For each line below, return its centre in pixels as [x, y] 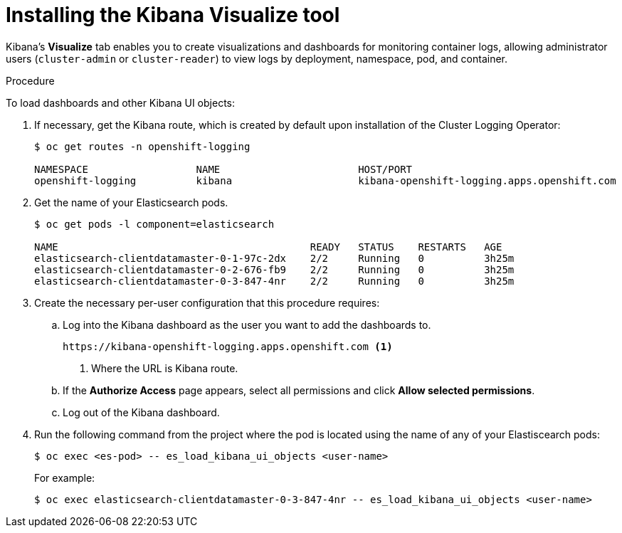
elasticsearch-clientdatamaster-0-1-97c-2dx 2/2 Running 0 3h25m [274, 258]
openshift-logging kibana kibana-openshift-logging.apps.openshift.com [325, 180]
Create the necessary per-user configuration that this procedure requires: [207, 302]
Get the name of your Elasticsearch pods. [131, 202]
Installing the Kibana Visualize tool [173, 15]
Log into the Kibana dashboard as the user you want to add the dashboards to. [247, 324]
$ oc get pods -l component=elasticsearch [154, 224]
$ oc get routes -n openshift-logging [142, 146]
